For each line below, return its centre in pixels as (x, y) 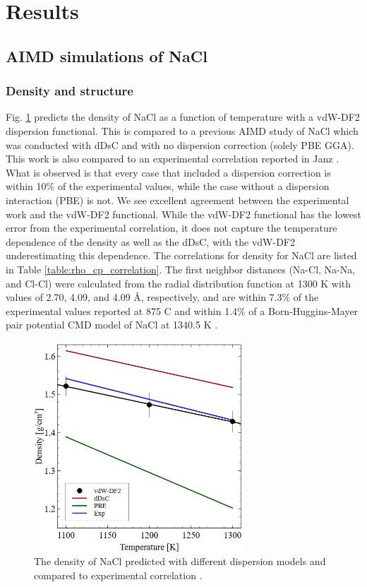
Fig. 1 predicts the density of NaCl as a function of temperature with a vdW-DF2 (183, 117)
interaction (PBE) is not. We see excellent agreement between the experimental (178, 200)
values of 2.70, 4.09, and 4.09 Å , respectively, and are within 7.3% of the (162, 297)
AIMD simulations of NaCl (107, 55)
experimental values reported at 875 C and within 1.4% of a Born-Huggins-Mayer (182, 310)
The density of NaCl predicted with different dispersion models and (180, 561)
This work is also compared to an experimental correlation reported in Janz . (173, 159)
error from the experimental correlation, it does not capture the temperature (172, 228)
